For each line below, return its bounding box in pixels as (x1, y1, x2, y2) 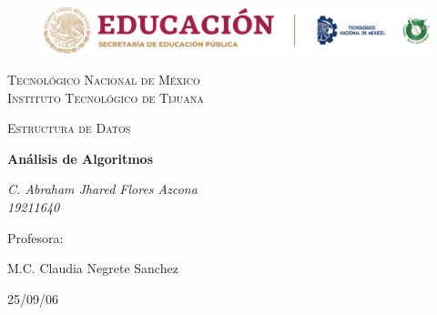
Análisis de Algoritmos (7, 148, 154, 168)
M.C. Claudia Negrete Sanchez (7, 259, 178, 278)
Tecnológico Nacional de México (7, 69, 200, 88)
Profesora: (7, 228, 64, 247)
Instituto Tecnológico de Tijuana (7, 87, 204, 107)
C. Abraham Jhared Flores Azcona (7, 179, 198, 198)
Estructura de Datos (7, 118, 131, 137)
